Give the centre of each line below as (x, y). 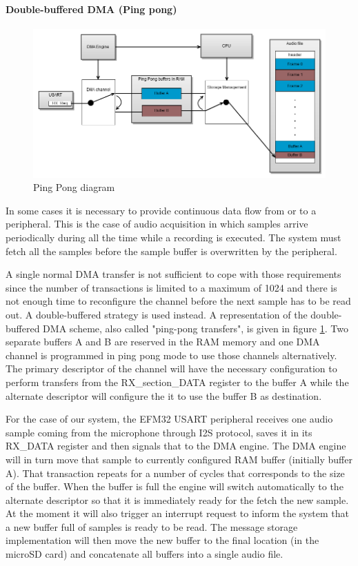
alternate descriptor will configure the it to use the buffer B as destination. (164, 395)
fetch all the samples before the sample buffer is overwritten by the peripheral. (171, 251)
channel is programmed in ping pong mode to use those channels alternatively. (171, 355)
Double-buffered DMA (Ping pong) (91, 9)
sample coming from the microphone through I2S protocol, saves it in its (159, 432)
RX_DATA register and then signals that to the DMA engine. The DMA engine (176, 446)
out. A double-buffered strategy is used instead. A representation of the (157, 314)
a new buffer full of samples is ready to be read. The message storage (152, 526)
